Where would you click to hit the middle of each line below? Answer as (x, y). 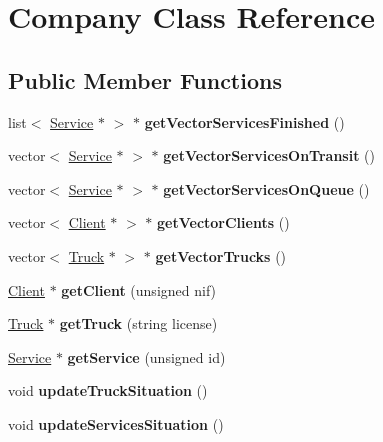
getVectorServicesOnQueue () (266, 188)
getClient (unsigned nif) (139, 289)
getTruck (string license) (138, 323)
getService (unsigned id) (146, 356)
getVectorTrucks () (221, 255)
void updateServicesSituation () (116, 423)
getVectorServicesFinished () (244, 121)
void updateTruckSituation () (108, 390)
